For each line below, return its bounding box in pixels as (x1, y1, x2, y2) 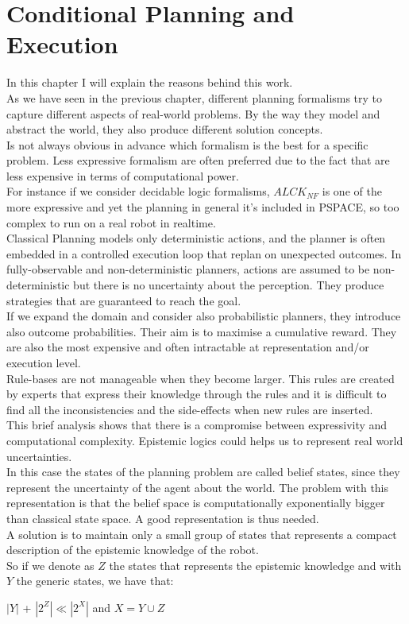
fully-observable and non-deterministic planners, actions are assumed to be (6, 261, 370, 277)
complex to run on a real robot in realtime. (6, 214, 216, 231)
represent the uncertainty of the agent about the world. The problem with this (6, 479, 389, 495)
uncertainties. (6, 448, 72, 464)
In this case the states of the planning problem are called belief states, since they (6, 463, 400, 480)
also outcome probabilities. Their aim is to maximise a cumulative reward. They (6, 323, 397, 339)
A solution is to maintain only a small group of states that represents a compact (6, 525, 397, 542)
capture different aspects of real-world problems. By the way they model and (6, 105, 380, 122)
